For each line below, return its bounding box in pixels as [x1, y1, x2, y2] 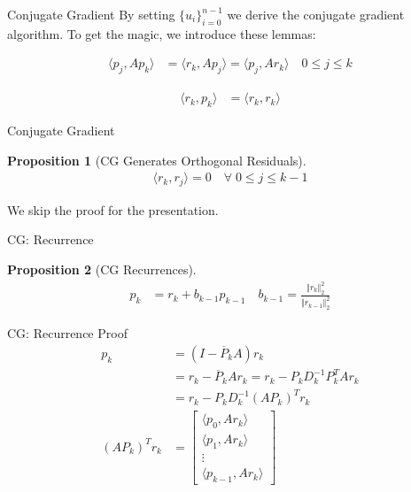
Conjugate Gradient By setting [7, 5, 175, 23]
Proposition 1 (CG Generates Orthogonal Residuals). [7, 150, 306, 169]
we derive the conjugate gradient [227, 5, 405, 23]
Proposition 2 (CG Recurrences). [7, 259, 197, 278]
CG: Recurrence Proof [7, 324, 128, 342]
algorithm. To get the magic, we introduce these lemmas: [7, 24, 316, 42]
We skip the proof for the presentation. [7, 200, 219, 219]
